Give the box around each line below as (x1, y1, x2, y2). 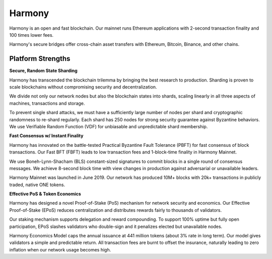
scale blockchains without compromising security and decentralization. (9, 84, 157, 90)
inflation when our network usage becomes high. (9, 246, 111, 252)
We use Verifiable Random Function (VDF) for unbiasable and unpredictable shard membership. (9, 123, 208, 129)
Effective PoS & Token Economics (9, 191, 82, 197)
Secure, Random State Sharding (9, 68, 78, 74)
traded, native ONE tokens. (9, 182, 65, 188)
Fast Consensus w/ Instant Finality (9, 133, 84, 139)
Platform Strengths (9, 54, 71, 63)
